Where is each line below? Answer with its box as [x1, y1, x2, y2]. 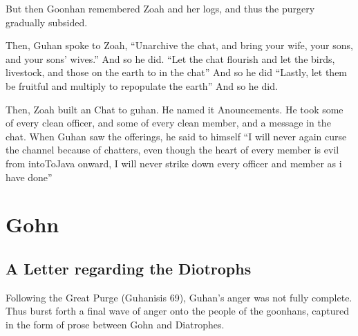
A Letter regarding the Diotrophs [6, 257, 252, 279]
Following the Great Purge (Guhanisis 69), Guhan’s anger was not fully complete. [6, 290, 352, 304]
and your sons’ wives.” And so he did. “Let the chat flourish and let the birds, [6, 51, 335, 66]
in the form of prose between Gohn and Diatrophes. [6, 317, 225, 331]
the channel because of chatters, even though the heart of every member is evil [6, 142, 339, 157]
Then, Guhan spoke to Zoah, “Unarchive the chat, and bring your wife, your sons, [6, 38, 353, 53]
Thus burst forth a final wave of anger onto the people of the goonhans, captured [6, 304, 350, 318]
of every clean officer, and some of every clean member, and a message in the [6, 115, 331, 130]
